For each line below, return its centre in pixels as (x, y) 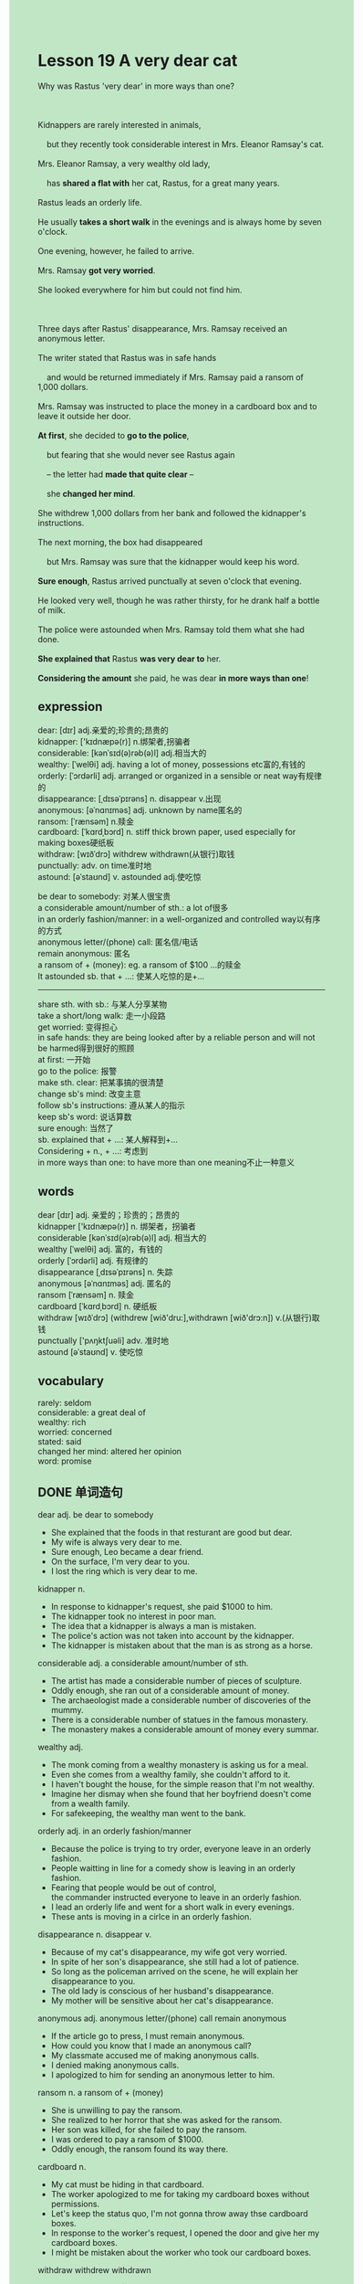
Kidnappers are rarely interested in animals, (119, 124)
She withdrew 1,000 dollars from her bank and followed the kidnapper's (172, 513)
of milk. (52, 610)
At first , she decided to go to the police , (114, 435)
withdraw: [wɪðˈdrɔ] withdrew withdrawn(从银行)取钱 (136, 853)
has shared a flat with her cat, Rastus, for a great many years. (163, 183)
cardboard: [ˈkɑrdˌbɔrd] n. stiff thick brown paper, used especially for (167, 831)
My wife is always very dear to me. (116, 1542)
